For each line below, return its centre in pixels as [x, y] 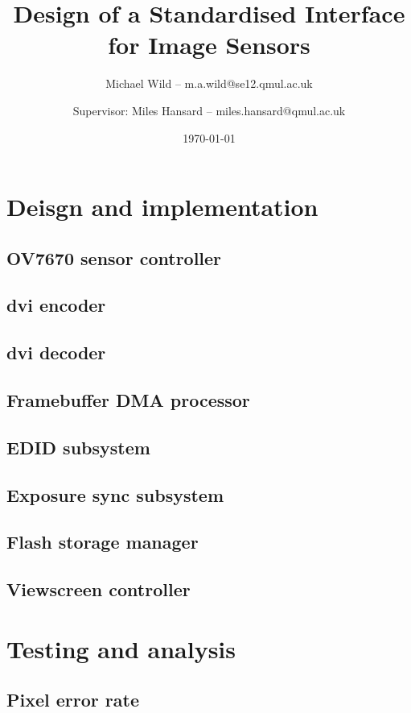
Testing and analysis [121, 648]
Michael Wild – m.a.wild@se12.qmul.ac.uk [209, 83]
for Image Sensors [209, 45]
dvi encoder [56, 305]
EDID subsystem [78, 447]
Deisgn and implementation [162, 207]
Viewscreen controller [99, 589]
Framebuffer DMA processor [128, 400]
